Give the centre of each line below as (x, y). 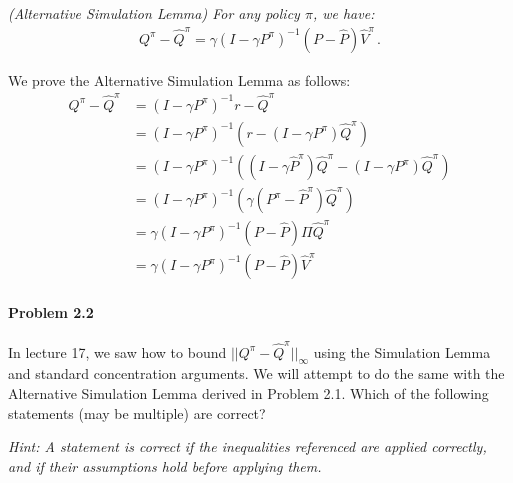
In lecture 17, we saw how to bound (117, 351)
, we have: (343, 13)
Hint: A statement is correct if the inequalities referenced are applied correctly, (247, 446)
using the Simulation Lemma (402, 351)
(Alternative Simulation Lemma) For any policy (154, 13)
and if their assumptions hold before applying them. (165, 465)
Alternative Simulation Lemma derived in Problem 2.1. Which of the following (248, 393)
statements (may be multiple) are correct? (137, 412)
